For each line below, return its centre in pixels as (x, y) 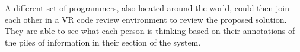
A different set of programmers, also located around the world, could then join (147, 8)
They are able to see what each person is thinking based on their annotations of (150, 31)
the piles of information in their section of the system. (103, 42)
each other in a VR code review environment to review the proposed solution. (146, 19)
